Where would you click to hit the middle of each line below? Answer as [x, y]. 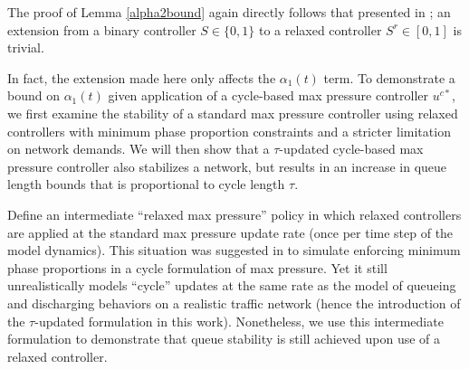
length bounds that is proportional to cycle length [146, 184]
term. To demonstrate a [389, 77]
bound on [33, 95]
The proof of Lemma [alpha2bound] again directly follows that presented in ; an [229, 12]
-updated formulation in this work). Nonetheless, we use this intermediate [239, 321]
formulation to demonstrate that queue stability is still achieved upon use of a [224, 339]
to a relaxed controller [320, 29]
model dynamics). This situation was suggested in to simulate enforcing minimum [234, 250]
